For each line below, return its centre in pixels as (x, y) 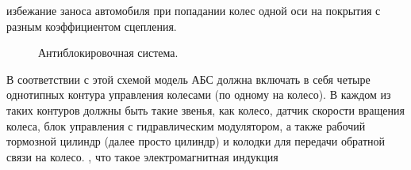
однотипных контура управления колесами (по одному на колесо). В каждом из (199, 94)
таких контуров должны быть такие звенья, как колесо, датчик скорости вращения (205, 110)
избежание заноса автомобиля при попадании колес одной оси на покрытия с (194, 10)
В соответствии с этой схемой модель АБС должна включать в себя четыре (188, 79)
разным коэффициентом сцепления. (92, 26)
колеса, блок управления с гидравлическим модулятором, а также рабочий (186, 125)
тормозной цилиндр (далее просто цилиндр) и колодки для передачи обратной (196, 141)
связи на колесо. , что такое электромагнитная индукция (142, 156)
